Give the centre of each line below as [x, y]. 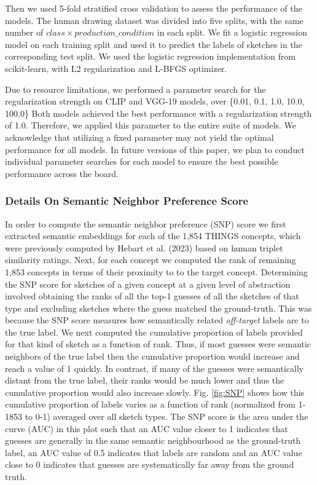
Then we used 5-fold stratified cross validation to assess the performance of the [154, 8]
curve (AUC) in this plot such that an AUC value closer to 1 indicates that [147, 428]
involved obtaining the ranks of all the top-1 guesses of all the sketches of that [152, 296]
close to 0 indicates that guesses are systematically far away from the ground [150, 464]
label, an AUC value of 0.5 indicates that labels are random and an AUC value [154, 452]
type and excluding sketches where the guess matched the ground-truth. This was [158, 308]
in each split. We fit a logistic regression [232, 32]
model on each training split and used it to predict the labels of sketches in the [154, 44]
